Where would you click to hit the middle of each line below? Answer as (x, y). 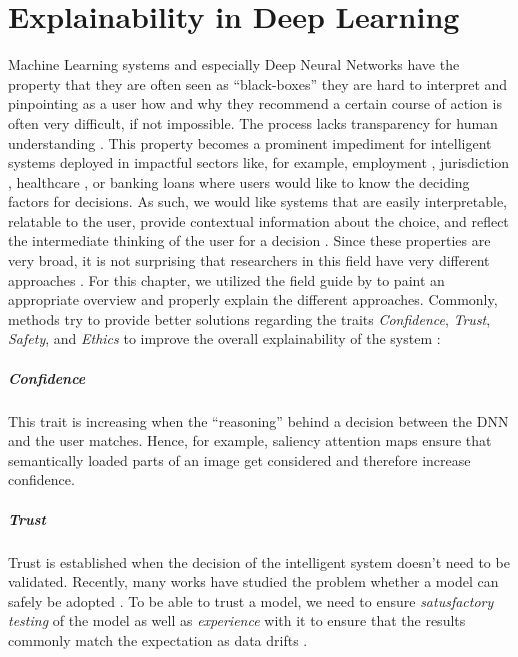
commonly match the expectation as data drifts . (158, 639)
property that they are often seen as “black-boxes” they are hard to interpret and (258, 83)
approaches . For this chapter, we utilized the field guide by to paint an (226, 279)
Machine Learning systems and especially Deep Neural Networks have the (234, 64)
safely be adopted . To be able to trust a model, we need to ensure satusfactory (251, 600)
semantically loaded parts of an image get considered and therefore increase (239, 459)
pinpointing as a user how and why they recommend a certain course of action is (255, 103)
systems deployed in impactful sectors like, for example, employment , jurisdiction (259, 162)
